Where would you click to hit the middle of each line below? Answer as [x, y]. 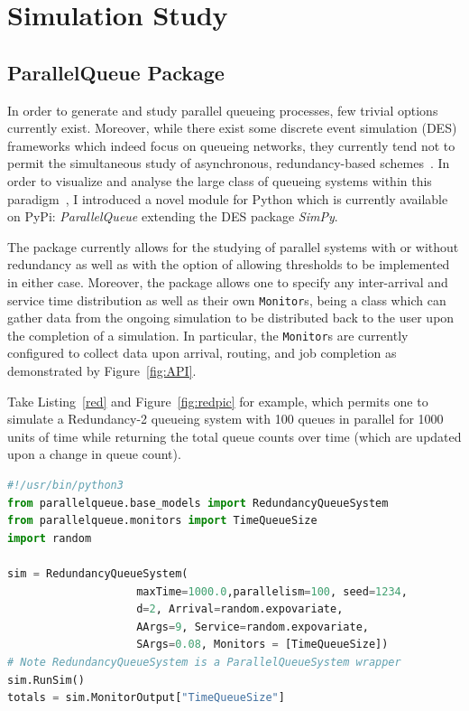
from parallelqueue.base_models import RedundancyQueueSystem [198, 503]
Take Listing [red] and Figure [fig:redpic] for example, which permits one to [218, 401]
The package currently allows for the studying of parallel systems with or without [233, 246]
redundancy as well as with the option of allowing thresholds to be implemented [229, 264]
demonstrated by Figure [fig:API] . [102, 371]
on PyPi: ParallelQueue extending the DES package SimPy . [173, 216]
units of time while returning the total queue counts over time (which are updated [234, 436]
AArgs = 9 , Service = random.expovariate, [253, 627]
